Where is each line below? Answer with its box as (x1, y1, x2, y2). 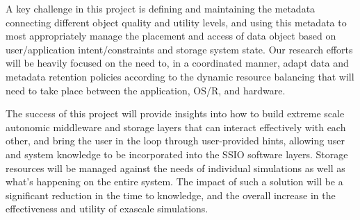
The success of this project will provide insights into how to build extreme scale (6, 106, 345, 121)
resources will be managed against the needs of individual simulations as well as (6, 160, 345, 175)
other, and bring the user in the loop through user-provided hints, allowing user (6, 133, 345, 148)
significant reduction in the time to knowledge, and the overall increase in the (6, 187, 336, 202)
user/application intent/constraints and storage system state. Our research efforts (6, 42, 353, 56)
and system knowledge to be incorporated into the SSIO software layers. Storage (6, 146, 348, 161)
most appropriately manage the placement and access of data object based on (6, 28, 336, 43)
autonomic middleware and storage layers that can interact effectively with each (6, 119, 346, 134)
